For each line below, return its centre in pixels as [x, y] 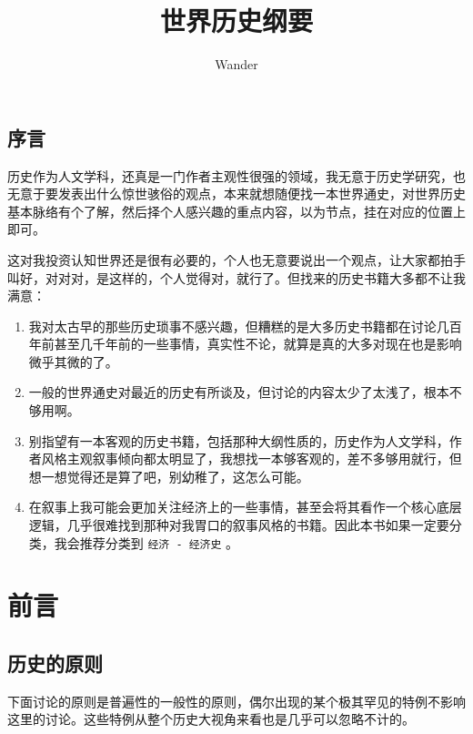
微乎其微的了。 [73, 361]
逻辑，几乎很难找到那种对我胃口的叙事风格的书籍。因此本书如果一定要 [239, 525]
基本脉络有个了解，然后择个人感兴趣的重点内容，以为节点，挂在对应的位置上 [236, 211]
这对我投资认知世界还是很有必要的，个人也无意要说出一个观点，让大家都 [224, 259]
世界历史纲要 [236, 20]
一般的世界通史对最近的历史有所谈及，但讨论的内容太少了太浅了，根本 [239, 392]
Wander [236, 64]
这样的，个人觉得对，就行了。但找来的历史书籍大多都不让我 [287, 277]
